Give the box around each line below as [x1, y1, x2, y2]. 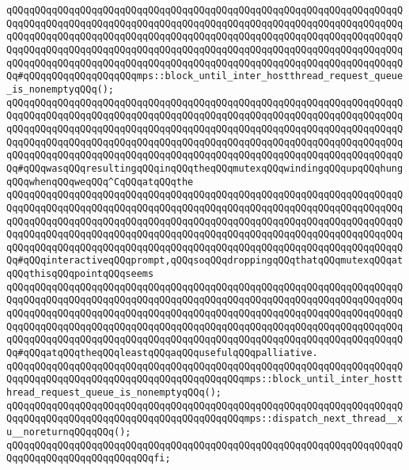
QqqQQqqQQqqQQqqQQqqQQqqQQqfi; [6, 453, 171, 464]
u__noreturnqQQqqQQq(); [6, 426, 131, 438]
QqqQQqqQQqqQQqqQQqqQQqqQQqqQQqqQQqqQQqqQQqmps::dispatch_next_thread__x [6, 413, 403, 425]
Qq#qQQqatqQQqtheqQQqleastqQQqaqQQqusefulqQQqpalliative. [6, 347, 318, 359]
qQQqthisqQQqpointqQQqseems [6, 268, 154, 280]
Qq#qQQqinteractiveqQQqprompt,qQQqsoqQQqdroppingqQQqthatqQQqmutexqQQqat [6, 255, 403, 267]
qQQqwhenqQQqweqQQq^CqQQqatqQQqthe [6, 176, 194, 188]
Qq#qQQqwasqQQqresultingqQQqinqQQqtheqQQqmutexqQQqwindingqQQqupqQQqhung [6, 162, 403, 174]
